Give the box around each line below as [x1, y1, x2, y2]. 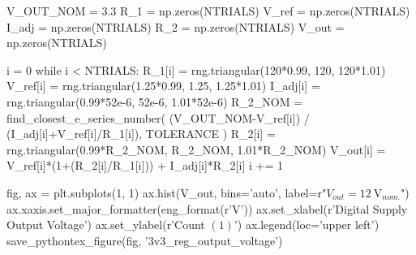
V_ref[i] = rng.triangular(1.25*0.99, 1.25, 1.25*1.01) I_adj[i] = [6, 77, 320, 94]
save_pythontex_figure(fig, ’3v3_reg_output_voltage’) [6, 231, 283, 249]
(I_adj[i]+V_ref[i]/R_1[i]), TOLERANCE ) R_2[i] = [6, 125, 276, 142]
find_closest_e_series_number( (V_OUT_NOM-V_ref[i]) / [6, 109, 310, 126]
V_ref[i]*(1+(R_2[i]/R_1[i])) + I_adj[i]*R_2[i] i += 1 [6, 157, 283, 174]
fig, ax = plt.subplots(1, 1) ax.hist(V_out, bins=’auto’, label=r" [6, 184, 327, 201]
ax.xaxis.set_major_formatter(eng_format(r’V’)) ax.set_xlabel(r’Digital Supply [6, 200, 408, 217]
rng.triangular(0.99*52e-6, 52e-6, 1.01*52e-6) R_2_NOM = [6, 93, 303, 110]
